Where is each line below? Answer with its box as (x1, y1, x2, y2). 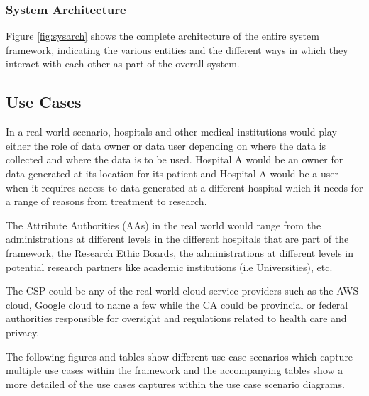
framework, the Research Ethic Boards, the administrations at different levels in (6, 245, 354, 260)
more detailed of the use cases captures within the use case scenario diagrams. (6, 376, 345, 391)
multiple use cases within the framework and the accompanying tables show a (6, 363, 343, 378)
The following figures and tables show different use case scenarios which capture (6, 348, 353, 363)
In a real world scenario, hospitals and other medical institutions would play (6, 124, 337, 139)
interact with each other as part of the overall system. (6, 56, 240, 71)
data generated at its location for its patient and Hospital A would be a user (6, 165, 339, 180)
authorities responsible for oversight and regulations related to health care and (6, 311, 347, 326)
